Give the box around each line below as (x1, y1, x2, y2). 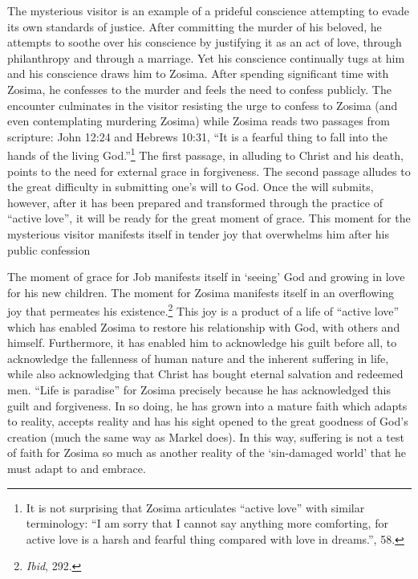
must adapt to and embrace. (7, 459, 146, 476)
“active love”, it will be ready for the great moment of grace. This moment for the (7, 210, 411, 226)
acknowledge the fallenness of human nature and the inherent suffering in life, (7, 349, 389, 366)
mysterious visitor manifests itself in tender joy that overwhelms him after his (7, 225, 390, 242)
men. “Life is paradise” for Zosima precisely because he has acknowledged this (7, 381, 391, 398)
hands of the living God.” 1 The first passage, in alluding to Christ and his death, (7, 145, 404, 163)
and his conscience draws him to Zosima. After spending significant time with (7, 65, 389, 82)
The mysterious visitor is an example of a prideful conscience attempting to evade (7, 2, 409, 18)
